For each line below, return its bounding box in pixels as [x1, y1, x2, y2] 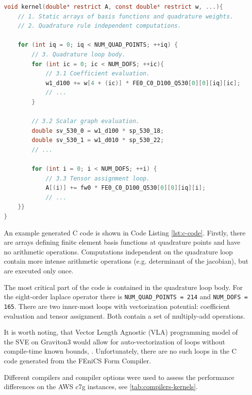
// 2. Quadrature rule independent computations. [17, 22, 182, 30]
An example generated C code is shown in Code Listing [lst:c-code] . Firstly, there [4, 227, 246, 237]
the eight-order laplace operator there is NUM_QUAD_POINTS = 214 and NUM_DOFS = [4, 291, 248, 302]
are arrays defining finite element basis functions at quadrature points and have [4, 237, 240, 247]
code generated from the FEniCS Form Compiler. [4, 355, 151, 365]
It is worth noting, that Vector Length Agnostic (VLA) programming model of [4, 327, 238, 337]
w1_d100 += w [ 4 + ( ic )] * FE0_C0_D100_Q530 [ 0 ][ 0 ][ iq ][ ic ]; [45, 79, 241, 87]
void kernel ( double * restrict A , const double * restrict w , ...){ [4, 3, 223, 10]
